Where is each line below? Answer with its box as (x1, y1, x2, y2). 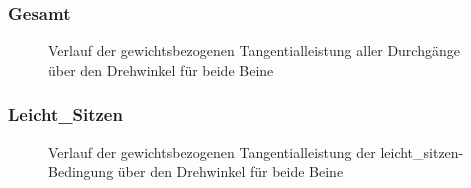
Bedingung (48, 161, 114, 182)
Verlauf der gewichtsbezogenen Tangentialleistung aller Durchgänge (48, 40, 460, 61)
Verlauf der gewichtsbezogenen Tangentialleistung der (48, 141, 376, 162)
